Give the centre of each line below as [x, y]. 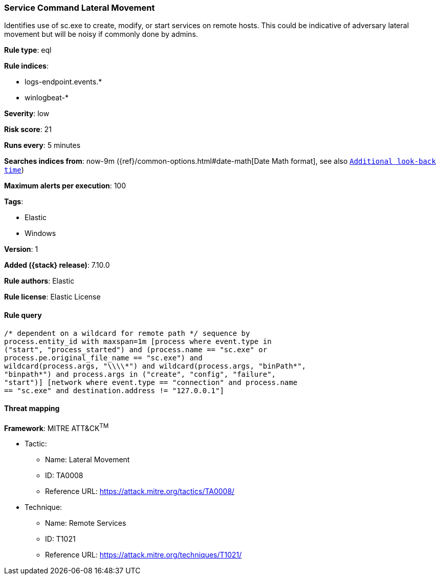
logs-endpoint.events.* [63, 82]
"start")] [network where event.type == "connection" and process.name [151, 382]
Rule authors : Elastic [39, 281]
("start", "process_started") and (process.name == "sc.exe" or [136, 349]
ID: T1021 [60, 539]
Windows [40, 233]
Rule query [23, 315]
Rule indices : [26, 66]
